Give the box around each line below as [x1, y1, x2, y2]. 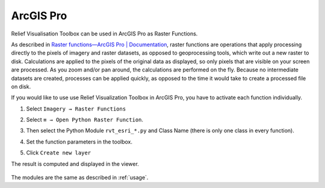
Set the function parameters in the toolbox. [26, 138, 132, 145]
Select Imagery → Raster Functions [26, 105, 126, 112]
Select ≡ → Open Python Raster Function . [26, 116, 144, 123]
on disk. [11, 83, 31, 90]
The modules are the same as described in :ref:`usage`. [11, 174, 149, 181]
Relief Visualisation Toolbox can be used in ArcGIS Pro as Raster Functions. [11, 30, 198, 37]
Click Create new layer [26, 149, 91, 156]
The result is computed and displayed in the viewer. [11, 160, 140, 168]
